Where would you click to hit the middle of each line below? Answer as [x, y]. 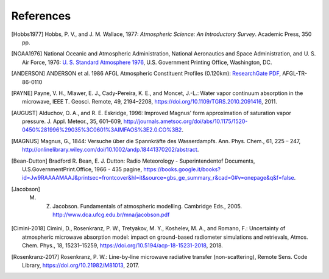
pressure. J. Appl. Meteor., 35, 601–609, [72, 121]
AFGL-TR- [295, 74]
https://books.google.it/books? [182, 169]
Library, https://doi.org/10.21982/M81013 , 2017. [81, 265]
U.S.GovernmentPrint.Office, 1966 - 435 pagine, [82, 169]
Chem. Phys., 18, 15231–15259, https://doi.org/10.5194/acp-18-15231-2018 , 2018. [123, 245]
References [41, 16]
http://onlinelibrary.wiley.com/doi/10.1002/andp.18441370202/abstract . [111, 150]
